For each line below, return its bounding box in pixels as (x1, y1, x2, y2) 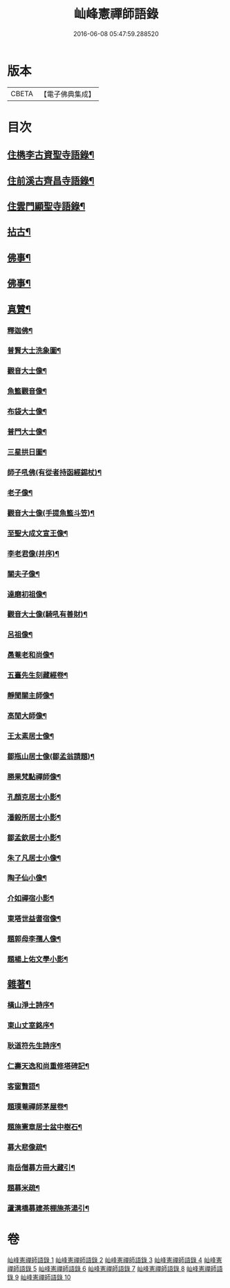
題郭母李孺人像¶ (7, 935, 61, 944)
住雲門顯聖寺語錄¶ (7, 201, 86, 212)
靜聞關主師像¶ (7, 691, 54, 701)
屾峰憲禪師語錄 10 (20, 1273, 71, 1281)
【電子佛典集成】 (39, 89, 95, 99)
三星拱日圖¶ (7, 448, 47, 457)
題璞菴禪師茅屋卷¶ (7, 1102, 68, 1112)
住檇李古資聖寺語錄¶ (7, 149, 95, 161)
